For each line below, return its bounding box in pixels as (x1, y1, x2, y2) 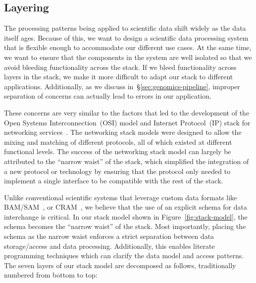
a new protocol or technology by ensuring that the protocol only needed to (4, 166, 231, 176)
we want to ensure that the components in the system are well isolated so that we (4, 52, 252, 62)
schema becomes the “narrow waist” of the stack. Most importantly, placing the (4, 221, 246, 231)
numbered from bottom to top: (4, 270, 98, 280)
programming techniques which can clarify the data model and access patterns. (4, 250, 244, 261)
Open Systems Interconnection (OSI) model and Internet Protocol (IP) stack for (4, 117, 251, 127)
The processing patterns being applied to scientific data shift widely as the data (4, 23, 246, 33)
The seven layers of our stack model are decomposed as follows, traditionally (4, 260, 236, 270)
